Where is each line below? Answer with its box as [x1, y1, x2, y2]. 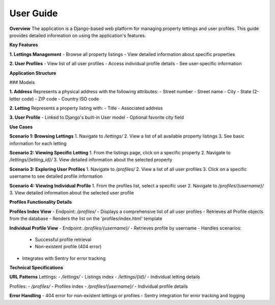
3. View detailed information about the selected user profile [9, 189, 134, 196]
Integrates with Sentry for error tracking [22, 255, 106, 261]
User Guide [9, 8, 58, 19]
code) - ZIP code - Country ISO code [21, 96, 99, 102]
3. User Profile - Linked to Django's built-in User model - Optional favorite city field [9, 115, 184, 121]
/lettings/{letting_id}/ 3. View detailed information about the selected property [9, 157, 173, 163]
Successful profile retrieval [35, 236, 92, 242]
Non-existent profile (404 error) [35, 243, 102, 249]
